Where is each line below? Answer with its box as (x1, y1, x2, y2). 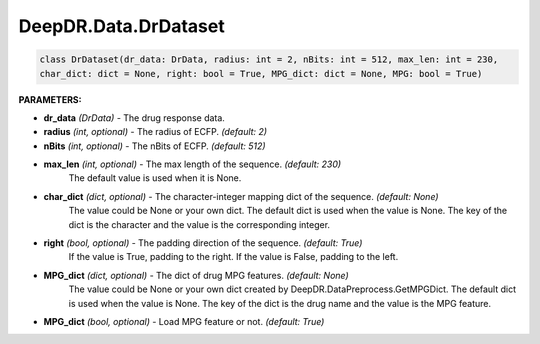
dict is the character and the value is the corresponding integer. (68, 218, 330, 230)
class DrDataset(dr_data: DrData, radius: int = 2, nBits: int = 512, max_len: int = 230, (39, 54, 499, 65)
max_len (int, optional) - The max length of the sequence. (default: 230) (43, 158, 342, 170)
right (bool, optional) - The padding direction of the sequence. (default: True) (43, 237, 363, 249)
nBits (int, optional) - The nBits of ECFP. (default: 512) (43, 140, 266, 152)
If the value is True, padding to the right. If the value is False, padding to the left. (68, 251, 399, 263)
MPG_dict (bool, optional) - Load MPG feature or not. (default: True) (43, 315, 325, 327)
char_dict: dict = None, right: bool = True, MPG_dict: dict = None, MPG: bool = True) (39, 68, 483, 79)
